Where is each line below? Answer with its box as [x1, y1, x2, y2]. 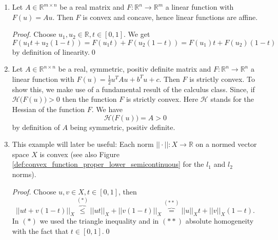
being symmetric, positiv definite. [70, 121, 175, 132]
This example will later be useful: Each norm [12, 139, 154, 149]
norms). [12, 168, 36, 179]
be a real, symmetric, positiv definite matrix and [58, 63, 211, 74]
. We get [124, 29, 150, 39]
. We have [91, 103, 123, 114]
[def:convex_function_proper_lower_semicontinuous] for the [12, 159, 204, 169]
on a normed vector [195, 139, 257, 149]
